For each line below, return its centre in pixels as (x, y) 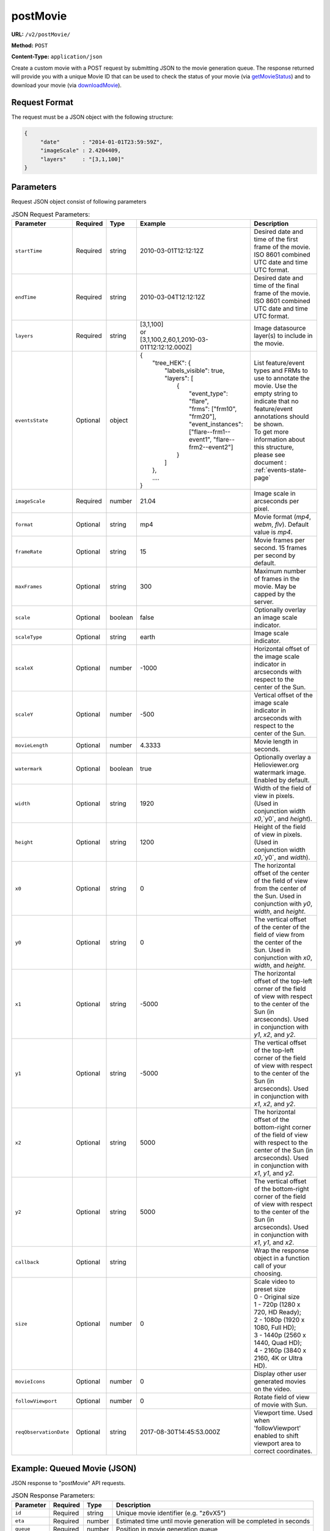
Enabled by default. (282, 780)
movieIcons (30, 1381)
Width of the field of (283, 788)
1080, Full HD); (275, 1328)
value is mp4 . (273, 532)
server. (264, 602)
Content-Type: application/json (57, 57)
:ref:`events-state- (280, 470)
